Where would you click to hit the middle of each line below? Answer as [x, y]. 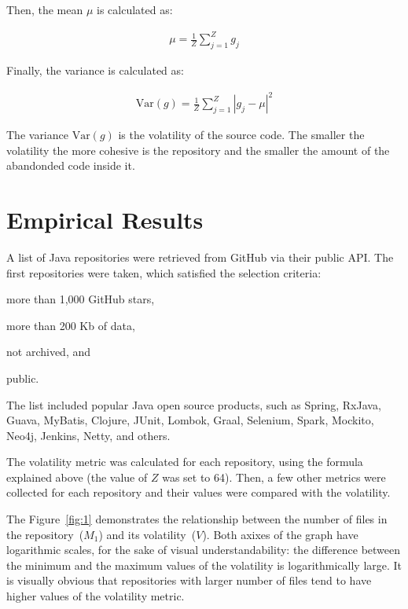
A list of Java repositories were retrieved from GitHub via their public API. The [200, 257]
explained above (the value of [77, 477]
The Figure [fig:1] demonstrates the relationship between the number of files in [197, 519]
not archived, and [49, 352]
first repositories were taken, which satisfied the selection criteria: [164, 272]
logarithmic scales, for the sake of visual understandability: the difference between [204, 550]
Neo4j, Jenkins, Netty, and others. [88, 435]
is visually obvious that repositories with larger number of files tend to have [189, 580]
